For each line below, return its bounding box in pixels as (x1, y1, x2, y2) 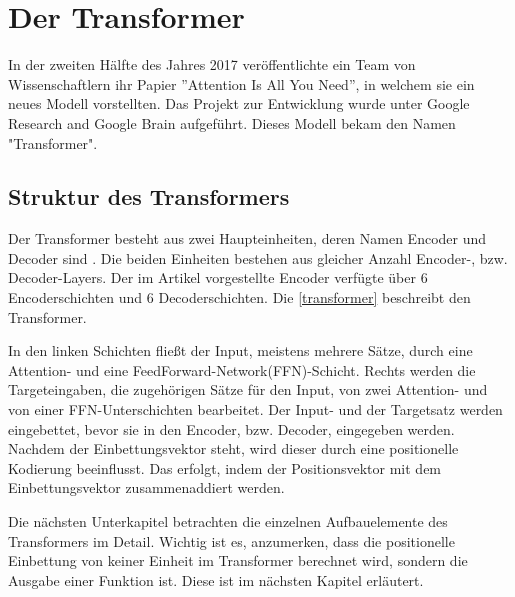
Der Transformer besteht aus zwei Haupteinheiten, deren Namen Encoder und (8, 228, 487, 249)
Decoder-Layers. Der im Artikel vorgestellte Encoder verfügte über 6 (8, 267, 428, 288)
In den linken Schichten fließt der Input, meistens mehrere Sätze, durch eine (8, 340, 473, 361)
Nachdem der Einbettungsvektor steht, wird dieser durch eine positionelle (8, 438, 459, 459)
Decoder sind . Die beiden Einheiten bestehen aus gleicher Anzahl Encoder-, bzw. (8, 247, 508, 268)
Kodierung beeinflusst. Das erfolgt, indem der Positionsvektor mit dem (8, 457, 442, 478)
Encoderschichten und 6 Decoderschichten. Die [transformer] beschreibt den (8, 287, 471, 308)
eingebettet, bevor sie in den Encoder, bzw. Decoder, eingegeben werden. (8, 418, 455, 439)
